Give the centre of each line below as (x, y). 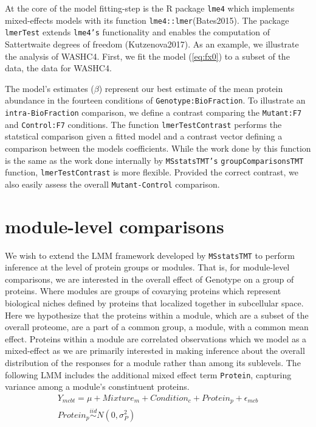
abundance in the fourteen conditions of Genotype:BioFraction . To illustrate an (155, 100)
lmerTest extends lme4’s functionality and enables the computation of (138, 32)
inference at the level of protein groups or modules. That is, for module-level (147, 267)
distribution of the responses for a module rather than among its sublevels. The (153, 362)
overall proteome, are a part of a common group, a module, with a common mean (157, 327)
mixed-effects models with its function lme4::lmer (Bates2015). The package (147, 20)
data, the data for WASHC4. (58, 68)
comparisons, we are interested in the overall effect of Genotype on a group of (149, 279)
